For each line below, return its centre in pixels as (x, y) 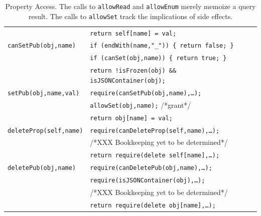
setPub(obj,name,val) (44, 93)
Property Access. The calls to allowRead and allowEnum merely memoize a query (130, 6)
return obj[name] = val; (131, 118)
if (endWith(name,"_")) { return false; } (162, 46)
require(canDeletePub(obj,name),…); (151, 168)
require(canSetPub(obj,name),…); (146, 93)
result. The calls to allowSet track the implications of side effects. (130, 16)
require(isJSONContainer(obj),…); (148, 181)
